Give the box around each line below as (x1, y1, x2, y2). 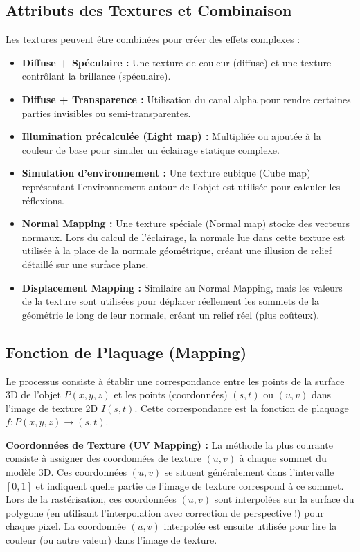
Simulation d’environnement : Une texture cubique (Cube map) (21, 166, 311, 180)
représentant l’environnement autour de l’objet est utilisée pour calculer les (21, 179, 341, 193)
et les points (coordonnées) (114, 387, 228, 402)
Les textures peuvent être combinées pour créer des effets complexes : (6, 32, 300, 46)
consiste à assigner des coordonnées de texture (6, 451, 201, 465)
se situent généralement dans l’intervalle (164, 465, 334, 479)
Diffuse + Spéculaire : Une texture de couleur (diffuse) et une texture (21, 55, 332, 69)
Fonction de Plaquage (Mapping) (6, 341, 247, 362)
